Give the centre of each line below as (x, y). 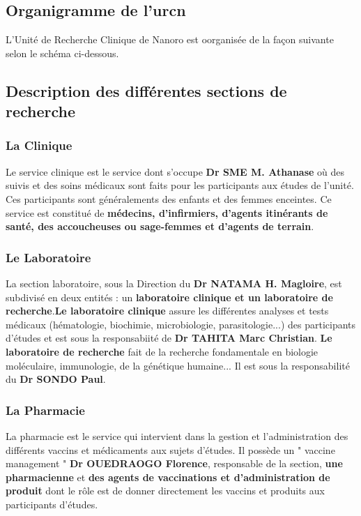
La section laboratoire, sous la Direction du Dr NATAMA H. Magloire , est (174, 283)
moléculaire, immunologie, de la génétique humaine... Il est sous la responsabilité (178, 365)
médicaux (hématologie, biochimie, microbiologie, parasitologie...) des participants (181, 324)
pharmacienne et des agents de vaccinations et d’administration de (168, 477)
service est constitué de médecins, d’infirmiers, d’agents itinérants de (167, 212)
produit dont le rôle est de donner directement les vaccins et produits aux (165, 491)
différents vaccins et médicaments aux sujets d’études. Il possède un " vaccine (170, 449)
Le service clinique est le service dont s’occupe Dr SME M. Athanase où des (175, 171)
